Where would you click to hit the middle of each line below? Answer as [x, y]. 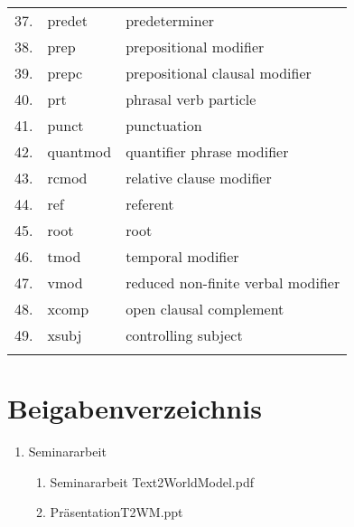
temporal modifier [182, 256]
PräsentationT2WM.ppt [116, 512]
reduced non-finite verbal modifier [233, 282]
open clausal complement [205, 309]
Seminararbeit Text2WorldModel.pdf [152, 481]
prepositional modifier [195, 47]
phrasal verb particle [191, 99]
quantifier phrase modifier [207, 151]
